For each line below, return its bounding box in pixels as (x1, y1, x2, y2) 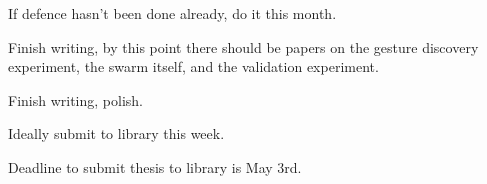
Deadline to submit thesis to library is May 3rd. (8, 156, 302, 177)
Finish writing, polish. (8, 89, 143, 110)
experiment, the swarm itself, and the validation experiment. (8, 56, 379, 77)
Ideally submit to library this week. (8, 123, 225, 144)
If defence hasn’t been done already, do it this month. (8, 3, 337, 23)
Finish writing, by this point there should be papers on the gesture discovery (8, 36, 479, 57)
